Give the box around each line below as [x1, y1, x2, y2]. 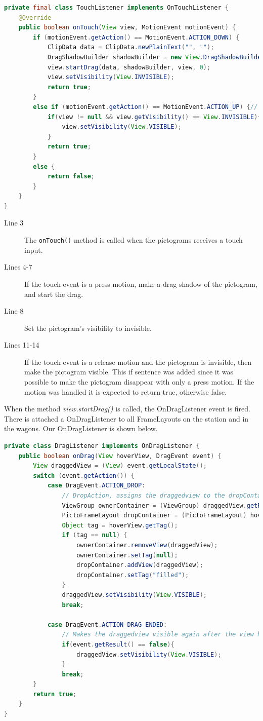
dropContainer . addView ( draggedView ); [76, 561, 203, 569]
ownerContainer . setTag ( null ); [76, 551, 178, 559]
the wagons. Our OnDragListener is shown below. [4, 423, 158, 434]
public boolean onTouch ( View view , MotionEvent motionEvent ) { [18, 24, 236, 31]
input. [24, 244, 43, 255]
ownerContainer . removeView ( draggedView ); [76, 541, 218, 549]
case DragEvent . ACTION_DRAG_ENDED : [47, 621, 167, 628]
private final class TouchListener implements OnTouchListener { [4, 4, 229, 11]
